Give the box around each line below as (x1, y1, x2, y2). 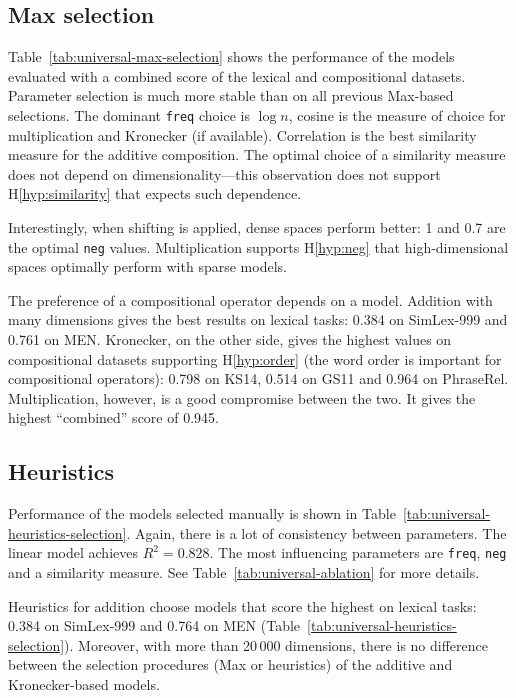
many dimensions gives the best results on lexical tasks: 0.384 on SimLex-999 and (8, 309, 508, 330)
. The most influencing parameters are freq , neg (209, 542, 507, 563)
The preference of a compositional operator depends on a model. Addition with (8, 289, 493, 310)
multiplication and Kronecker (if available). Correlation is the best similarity (8, 124, 477, 145)
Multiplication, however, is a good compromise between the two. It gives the (8, 387, 476, 408)
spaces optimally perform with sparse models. (8, 256, 287, 277)
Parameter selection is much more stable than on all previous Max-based (8, 85, 454, 106)
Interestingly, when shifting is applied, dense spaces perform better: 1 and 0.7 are (8, 217, 506, 238)
